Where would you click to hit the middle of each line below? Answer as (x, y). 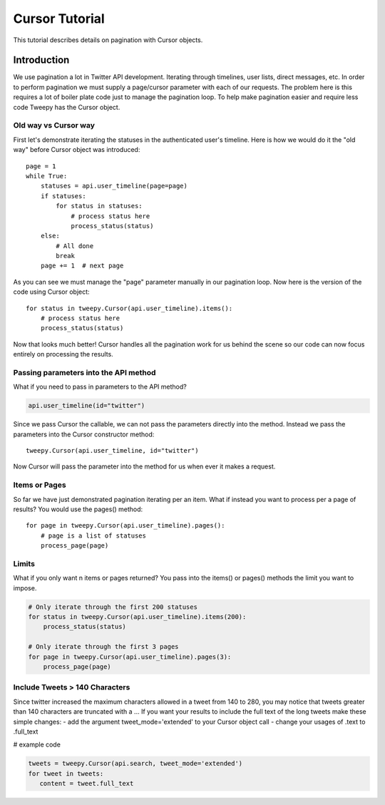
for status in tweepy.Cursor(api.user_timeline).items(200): (137, 617)
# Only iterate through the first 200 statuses (113, 607)
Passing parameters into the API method (84, 372)
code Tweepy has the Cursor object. (67, 107)
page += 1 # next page (82, 266)
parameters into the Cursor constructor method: (84, 434)
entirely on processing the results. (63, 354)
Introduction (41, 60)
